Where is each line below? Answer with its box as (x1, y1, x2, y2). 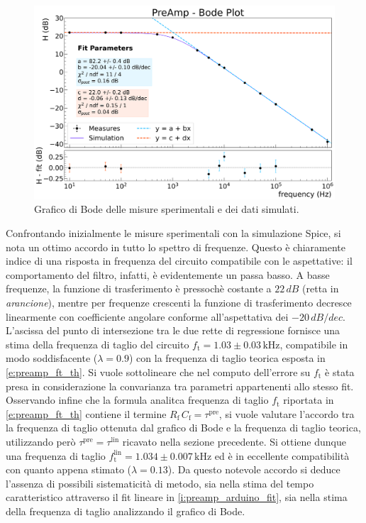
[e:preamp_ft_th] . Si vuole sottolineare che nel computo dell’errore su (6, 364, 311, 379)
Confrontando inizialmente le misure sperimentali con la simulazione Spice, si (6, 226, 341, 241)
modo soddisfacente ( (6, 351, 98, 365)
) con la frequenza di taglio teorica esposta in (129, 351, 326, 365)
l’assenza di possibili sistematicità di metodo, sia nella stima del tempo (6, 475, 314, 490)
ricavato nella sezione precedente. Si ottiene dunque (122, 434, 346, 448)
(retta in (302, 281, 339, 296)
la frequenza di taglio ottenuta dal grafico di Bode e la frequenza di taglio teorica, (6, 420, 361, 435)
